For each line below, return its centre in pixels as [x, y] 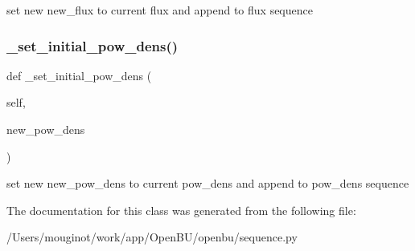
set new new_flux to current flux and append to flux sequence [160, 10]
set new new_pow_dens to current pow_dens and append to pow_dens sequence [208, 183]
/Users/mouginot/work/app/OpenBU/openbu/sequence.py [152, 237]
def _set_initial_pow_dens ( [79, 75]
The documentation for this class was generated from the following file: [181, 210]
